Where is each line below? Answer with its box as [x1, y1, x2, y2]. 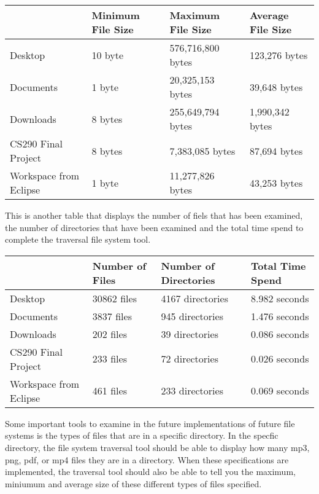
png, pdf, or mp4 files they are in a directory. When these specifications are [5, 453, 289, 466]
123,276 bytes [249, 47, 308, 62]
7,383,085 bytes [169, 143, 236, 158]
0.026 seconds [251, 351, 309, 366]
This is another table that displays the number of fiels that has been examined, [5, 209, 303, 221]
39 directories [161, 326, 218, 341]
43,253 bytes [249, 175, 303, 190]
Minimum [91, 8, 140, 22]
